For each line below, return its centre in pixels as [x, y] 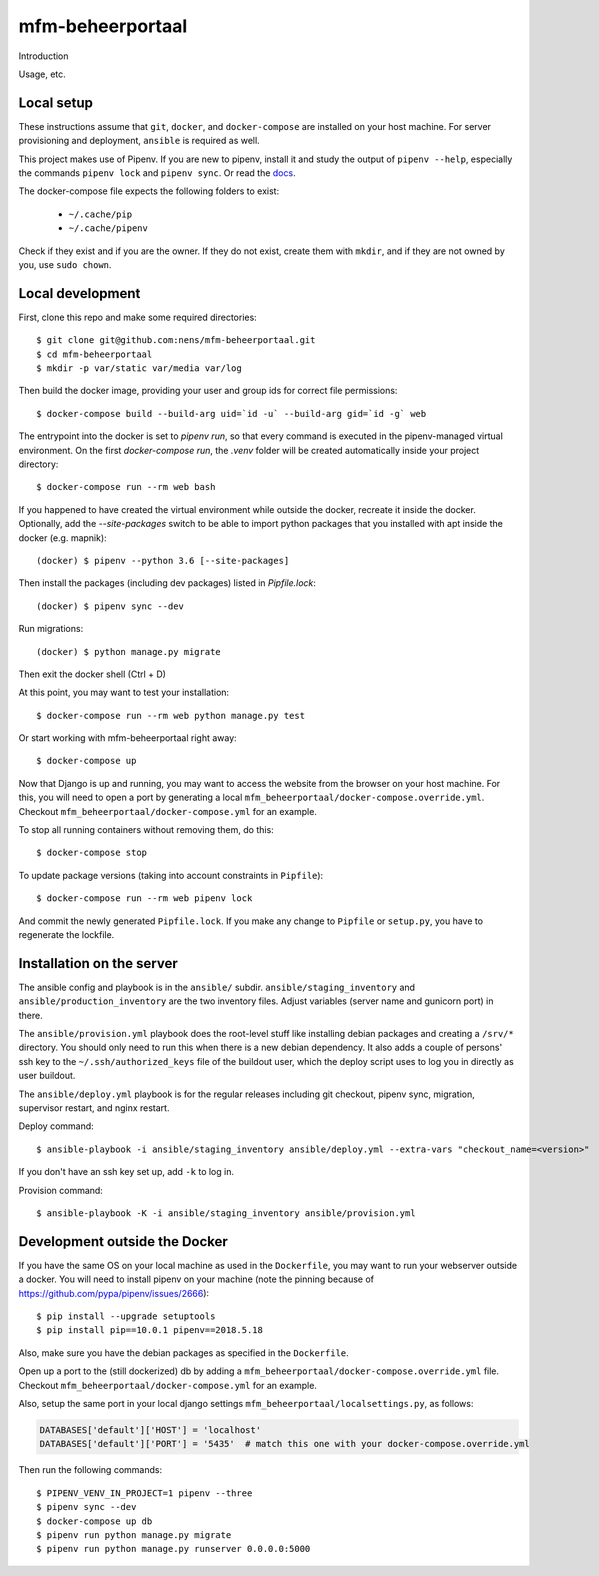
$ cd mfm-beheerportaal [94, 354]
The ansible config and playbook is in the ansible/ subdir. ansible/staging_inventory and [216, 987]
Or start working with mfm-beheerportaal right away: [127, 738]
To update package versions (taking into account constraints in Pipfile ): [171, 875]
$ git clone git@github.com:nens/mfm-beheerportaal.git [176, 340]
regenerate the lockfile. [66, 934]
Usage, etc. [42, 74]
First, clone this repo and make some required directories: [137, 317]
